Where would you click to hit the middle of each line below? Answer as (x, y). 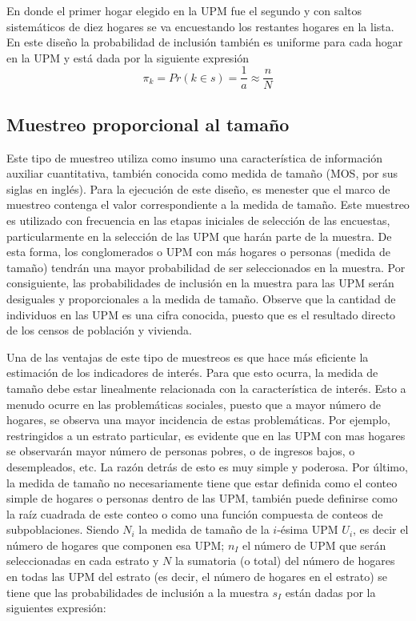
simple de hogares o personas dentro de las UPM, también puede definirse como (202, 498)
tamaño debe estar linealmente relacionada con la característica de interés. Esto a (206, 388)
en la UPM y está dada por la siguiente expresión (128, 57)
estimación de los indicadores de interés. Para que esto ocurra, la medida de (192, 373)
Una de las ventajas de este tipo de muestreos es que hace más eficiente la (188, 357)
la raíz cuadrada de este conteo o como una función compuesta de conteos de (195, 513)
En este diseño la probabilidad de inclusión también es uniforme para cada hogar (205, 42)
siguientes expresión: (56, 608)
